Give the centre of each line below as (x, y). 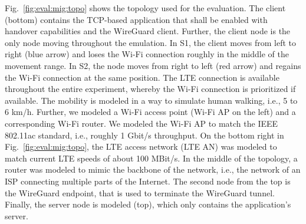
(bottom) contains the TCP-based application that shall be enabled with (136, 19)
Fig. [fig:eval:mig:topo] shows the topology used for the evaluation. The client (145, 8)
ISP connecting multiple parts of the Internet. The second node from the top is (148, 181)
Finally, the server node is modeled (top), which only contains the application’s (148, 204)
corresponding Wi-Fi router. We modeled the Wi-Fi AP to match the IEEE (142, 123)
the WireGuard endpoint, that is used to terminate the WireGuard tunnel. (140, 192)
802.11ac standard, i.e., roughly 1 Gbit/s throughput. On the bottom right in (144, 135)
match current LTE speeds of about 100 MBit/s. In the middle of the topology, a (151, 158)
